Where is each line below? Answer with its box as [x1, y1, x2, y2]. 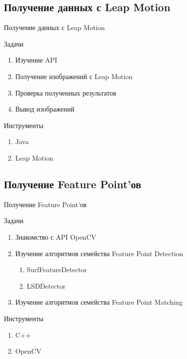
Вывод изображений [15, 104, 74, 114]
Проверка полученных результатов [15, 87, 116, 98]
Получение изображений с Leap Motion [15, 71, 133, 81]
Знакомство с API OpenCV [15, 231, 97, 242]
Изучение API [15, 55, 58, 65]
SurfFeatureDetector [27, 264, 87, 275]
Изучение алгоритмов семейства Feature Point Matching [15, 297, 183, 307]
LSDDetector [27, 280, 66, 291]
